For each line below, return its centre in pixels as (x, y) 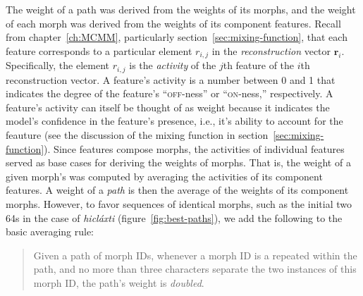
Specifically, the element (57, 65)
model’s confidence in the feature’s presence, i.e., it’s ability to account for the (174, 121)
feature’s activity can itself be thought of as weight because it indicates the (168, 107)
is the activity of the (173, 65)
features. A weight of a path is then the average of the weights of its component (177, 190)
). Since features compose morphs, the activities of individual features (194, 148)
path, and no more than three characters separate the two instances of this (195, 269)
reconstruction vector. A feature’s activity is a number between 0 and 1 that (171, 79)
